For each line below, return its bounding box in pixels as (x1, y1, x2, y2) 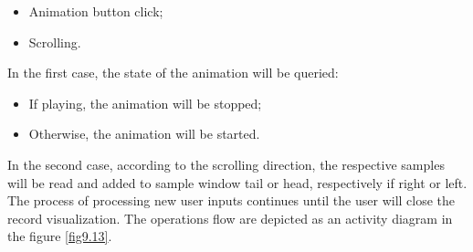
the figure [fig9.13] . (7, 226, 112, 246)
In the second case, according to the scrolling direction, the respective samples (7, 154, 445, 173)
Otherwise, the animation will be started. (28, 124, 260, 143)
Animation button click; (28, 2, 163, 20)
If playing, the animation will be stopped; (28, 93, 262, 112)
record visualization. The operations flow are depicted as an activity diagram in (7, 208, 453, 227)
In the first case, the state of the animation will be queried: (7, 63, 339, 82)
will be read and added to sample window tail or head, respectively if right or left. (7, 173, 468, 192)
